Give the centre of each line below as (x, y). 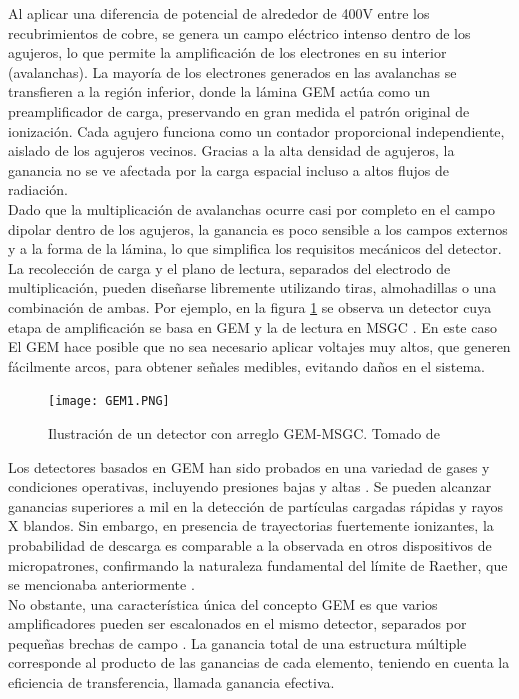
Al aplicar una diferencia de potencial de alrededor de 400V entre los (219, 13)
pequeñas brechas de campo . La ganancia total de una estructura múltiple (237, 642)
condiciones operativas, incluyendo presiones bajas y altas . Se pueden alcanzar (250, 486)
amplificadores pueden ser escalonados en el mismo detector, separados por (237, 623)
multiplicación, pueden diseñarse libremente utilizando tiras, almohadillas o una (252, 287)
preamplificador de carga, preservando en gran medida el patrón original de (239, 110)
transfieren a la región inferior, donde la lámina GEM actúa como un (219, 91)
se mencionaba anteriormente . (101, 584)
